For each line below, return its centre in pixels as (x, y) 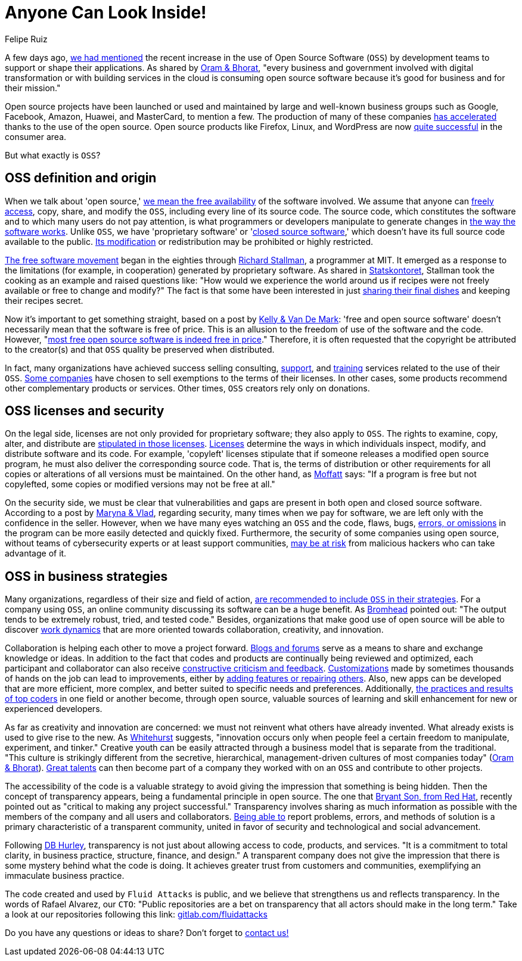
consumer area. (36, 136)
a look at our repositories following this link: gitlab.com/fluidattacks (136, 915)
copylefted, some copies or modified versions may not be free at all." (140, 484)
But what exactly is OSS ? (53, 155)
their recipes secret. (44, 300)
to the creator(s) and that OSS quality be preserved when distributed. (140, 349)
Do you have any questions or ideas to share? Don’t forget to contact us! (147, 933)
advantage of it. (36, 553)
